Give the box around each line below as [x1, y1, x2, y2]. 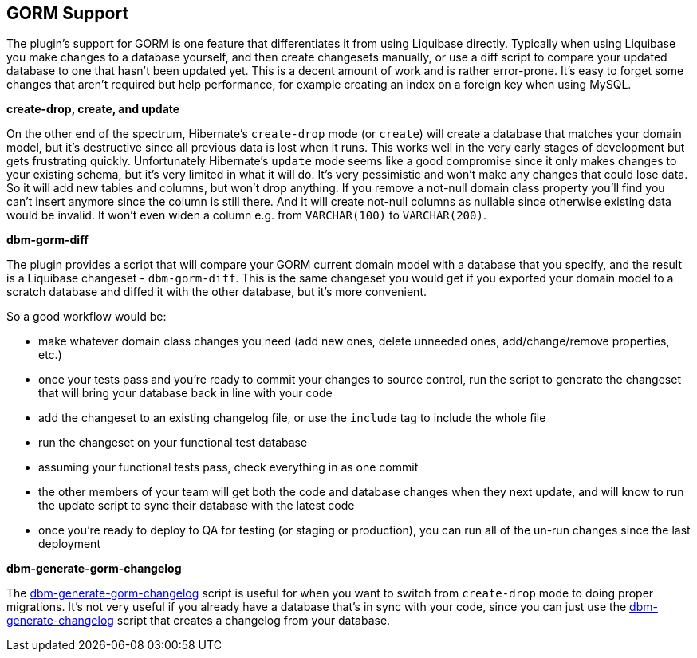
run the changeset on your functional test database [38, 435, 308, 450]
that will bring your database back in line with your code [38, 386, 333, 400]
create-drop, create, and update [6, 102, 180, 116]
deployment [38, 537, 100, 551]
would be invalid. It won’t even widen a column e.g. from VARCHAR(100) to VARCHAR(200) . [6, 208, 486, 223]
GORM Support [6, 3, 129, 23]
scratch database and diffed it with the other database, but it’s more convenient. [6, 285, 427, 299]
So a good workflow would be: [6, 309, 167, 324]
